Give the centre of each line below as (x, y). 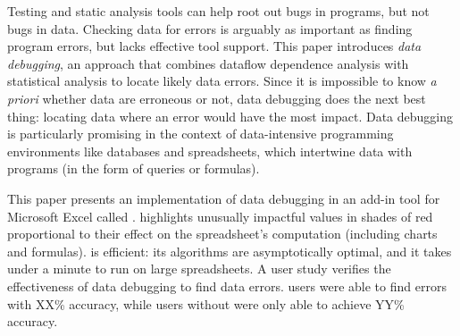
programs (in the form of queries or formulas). (134, 168)
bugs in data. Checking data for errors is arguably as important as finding (210, 28)
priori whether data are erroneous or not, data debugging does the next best (217, 98)
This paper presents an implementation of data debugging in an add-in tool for (224, 198)
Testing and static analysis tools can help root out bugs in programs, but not (218, 11)
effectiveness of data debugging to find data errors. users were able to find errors (227, 286)
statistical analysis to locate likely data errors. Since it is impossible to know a (222, 81)
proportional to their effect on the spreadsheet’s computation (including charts (222, 234)
